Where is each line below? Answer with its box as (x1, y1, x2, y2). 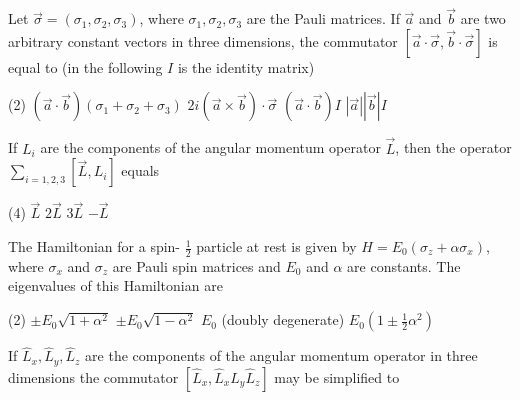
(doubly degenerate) (221, 309, 345, 330)
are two (460, 8, 506, 29)
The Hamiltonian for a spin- (8, 236, 181, 257)
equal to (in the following (8, 56, 163, 77)
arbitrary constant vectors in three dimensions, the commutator (8, 30, 398, 51)
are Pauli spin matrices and (112, 255, 281, 276)
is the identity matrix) (177, 56, 315, 77)
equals (121, 160, 160, 181)
